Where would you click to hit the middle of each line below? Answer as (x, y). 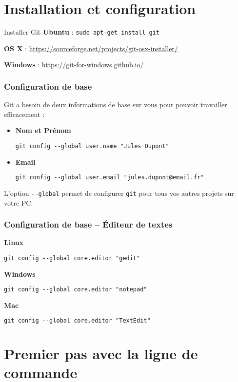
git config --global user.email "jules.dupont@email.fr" (110, 178)
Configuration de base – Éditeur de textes (88, 224)
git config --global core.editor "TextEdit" (77, 321)
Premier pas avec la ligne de (101, 353)
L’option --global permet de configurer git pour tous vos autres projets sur (119, 193)
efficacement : (24, 114)
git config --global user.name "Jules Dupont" (92, 146)
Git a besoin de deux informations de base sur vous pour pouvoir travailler (116, 105)
